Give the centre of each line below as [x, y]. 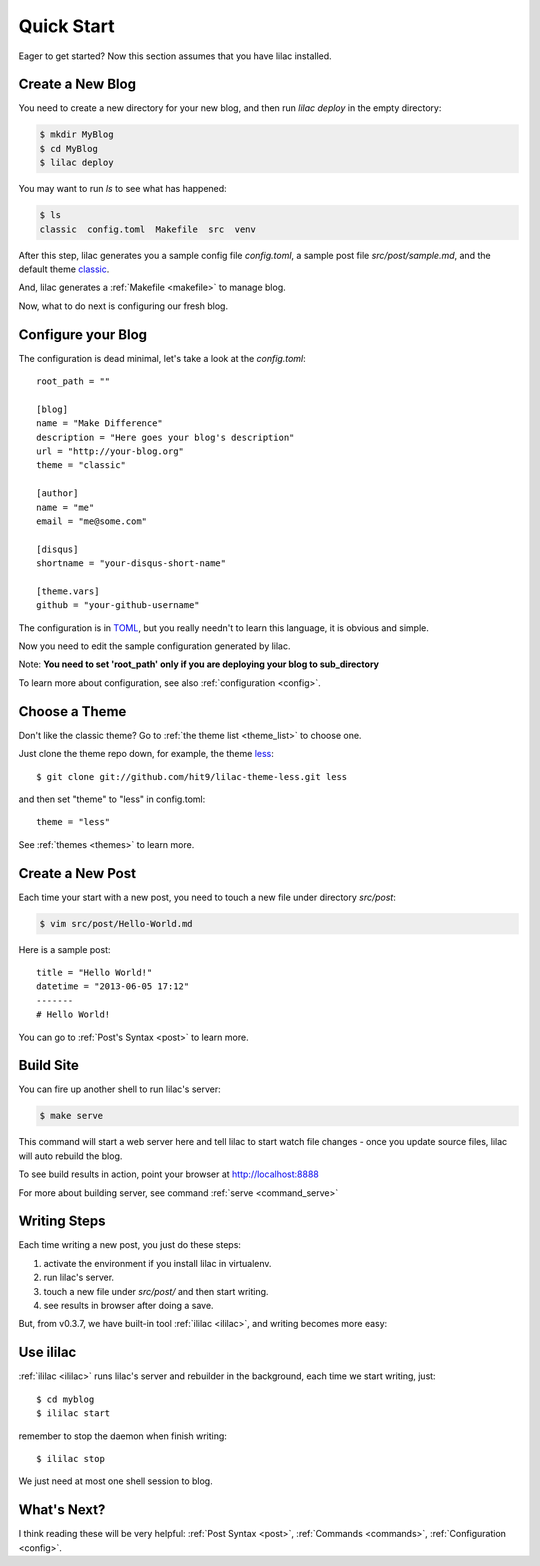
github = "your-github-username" [118, 605]
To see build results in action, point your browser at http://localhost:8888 [168, 1174]
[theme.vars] [68, 591]
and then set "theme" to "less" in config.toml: [112, 799]
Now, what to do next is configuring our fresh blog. [123, 306]
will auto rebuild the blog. [70, 1156]
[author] [57, 493]
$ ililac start [73, 1413]
